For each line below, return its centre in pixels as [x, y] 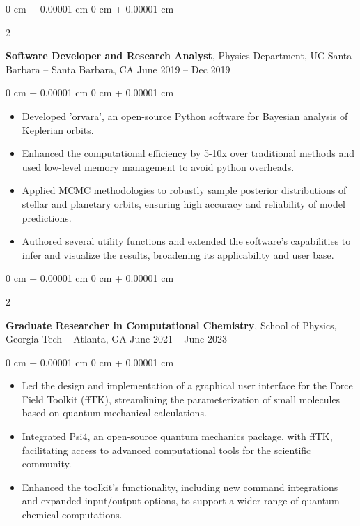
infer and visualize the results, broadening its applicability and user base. [178, 254]
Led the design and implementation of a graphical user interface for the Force [187, 385]
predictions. [47, 217]
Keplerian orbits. [58, 129]
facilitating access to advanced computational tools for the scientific [166, 450]
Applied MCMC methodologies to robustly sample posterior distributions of [184, 190]
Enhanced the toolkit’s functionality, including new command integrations [180, 487]
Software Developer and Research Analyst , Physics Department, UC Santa [179, 55]
